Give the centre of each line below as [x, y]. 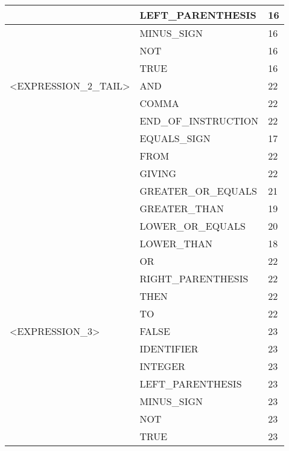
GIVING [158, 173]
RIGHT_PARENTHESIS [194, 278]
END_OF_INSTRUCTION [199, 121]
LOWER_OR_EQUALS [192, 226]
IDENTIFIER [169, 349]
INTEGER [162, 366]
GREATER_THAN [182, 208]
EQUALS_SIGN [175, 138]
